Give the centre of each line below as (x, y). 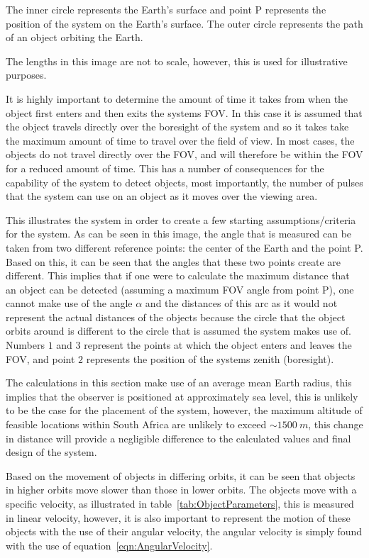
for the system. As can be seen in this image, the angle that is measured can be (179, 234)
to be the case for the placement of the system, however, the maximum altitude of (184, 410)
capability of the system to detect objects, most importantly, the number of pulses (184, 182)
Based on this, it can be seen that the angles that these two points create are (173, 261)
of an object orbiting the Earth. (75, 37)
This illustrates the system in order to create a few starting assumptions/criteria (181, 219)
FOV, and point (40, 358)
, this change (336, 424)
